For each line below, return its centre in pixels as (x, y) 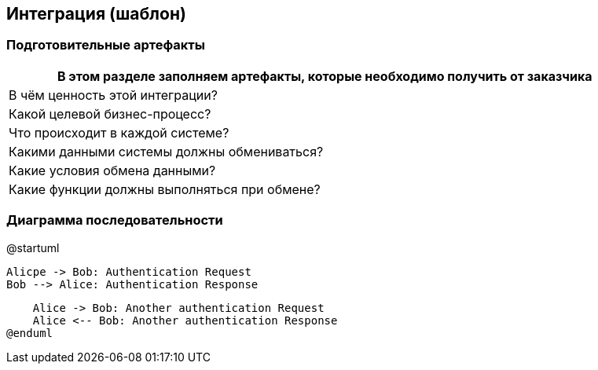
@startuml (33, 247)
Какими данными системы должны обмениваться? (166, 151)
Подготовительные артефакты (106, 45)
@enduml (30, 333)
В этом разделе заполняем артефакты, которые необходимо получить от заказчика (325, 76)
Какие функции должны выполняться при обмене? (165, 189)
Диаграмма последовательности (115, 220)
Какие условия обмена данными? (112, 170)
